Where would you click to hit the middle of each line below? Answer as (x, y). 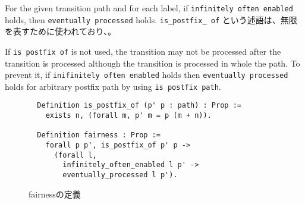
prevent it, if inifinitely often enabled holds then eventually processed (147, 75)
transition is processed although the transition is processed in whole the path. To (152, 63)
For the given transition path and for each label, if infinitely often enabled (149, 8)
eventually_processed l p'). (120, 175)
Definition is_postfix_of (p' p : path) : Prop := (139, 106)
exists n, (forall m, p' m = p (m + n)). (128, 116)
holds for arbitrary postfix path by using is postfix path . (113, 86)
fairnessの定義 (55, 194)
